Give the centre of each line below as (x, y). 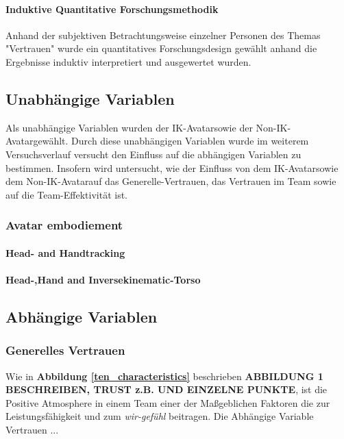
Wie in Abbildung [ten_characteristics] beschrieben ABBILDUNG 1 (164, 376)
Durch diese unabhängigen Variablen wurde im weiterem (190, 141)
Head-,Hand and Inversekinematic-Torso (103, 279)
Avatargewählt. (37, 141)
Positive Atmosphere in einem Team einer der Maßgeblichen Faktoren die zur (168, 402)
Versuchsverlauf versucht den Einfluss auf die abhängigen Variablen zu (153, 154)
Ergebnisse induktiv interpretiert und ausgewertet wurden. (128, 61)
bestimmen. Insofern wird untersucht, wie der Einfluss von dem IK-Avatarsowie (172, 167)
